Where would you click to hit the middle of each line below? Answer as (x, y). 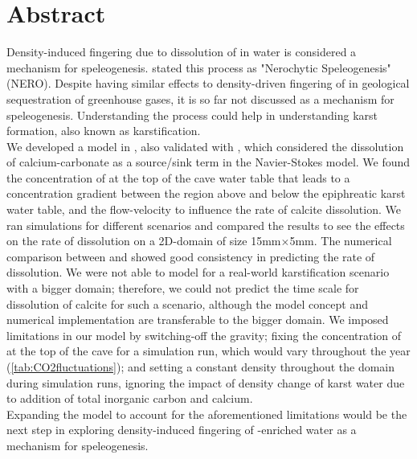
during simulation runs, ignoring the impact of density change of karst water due (206, 382)
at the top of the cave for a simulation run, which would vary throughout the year (208, 351)
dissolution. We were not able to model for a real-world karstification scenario (198, 272)
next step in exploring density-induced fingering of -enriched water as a (182, 430)
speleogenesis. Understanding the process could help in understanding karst (192, 115)
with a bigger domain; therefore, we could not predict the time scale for (183, 288)
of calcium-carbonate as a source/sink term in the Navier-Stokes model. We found (208, 162)
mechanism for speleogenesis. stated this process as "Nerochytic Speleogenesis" (199, 67)
